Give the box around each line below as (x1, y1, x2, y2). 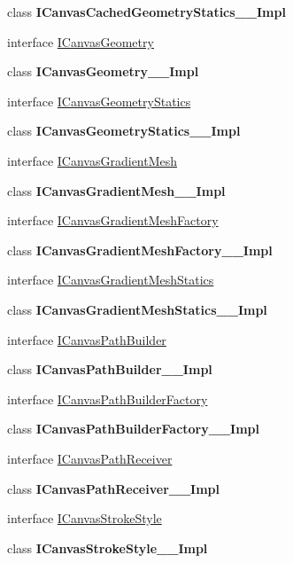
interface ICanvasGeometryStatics (7, 91, 191, 110)
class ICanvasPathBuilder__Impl (7, 360, 212, 379)
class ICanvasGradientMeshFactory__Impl (7, 240, 273, 259)
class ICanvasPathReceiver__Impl (7, 479, 220, 497)
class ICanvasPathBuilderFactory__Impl (7, 419, 260, 438)
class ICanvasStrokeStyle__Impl (7, 538, 208, 557)
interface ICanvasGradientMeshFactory (7, 211, 219, 230)
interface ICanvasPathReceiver (7, 449, 173, 467)
